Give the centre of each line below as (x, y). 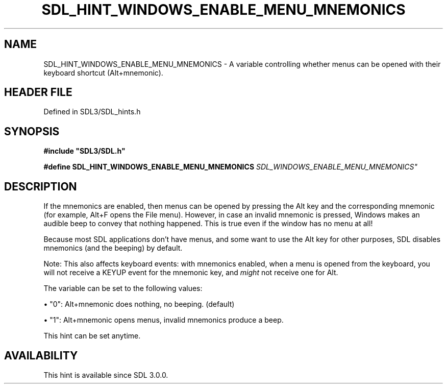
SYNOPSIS (32, 131)
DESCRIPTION (41, 186)
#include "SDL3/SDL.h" (84, 151)
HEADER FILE (38, 92)
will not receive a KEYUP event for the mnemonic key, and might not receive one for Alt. (191, 273)
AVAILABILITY (41, 355)
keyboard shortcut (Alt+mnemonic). (103, 72)
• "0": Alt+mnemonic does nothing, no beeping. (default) (139, 304)
